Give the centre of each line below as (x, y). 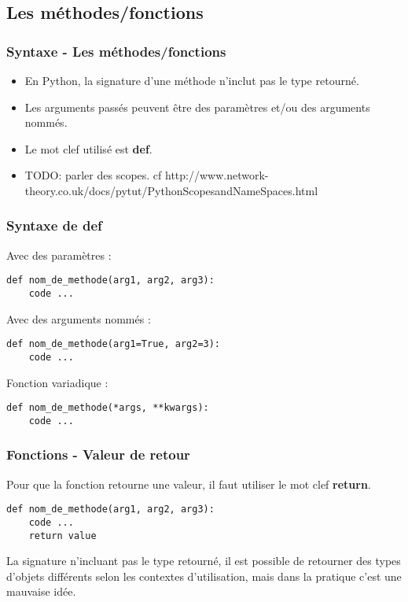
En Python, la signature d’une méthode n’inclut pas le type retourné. (192, 80)
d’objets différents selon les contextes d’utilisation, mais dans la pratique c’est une (204, 576)
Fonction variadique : (57, 382)
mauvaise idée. (41, 591)
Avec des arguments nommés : (79, 318)
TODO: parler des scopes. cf (93, 175)
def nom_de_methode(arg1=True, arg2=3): (114, 344)
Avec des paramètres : (59, 255)
